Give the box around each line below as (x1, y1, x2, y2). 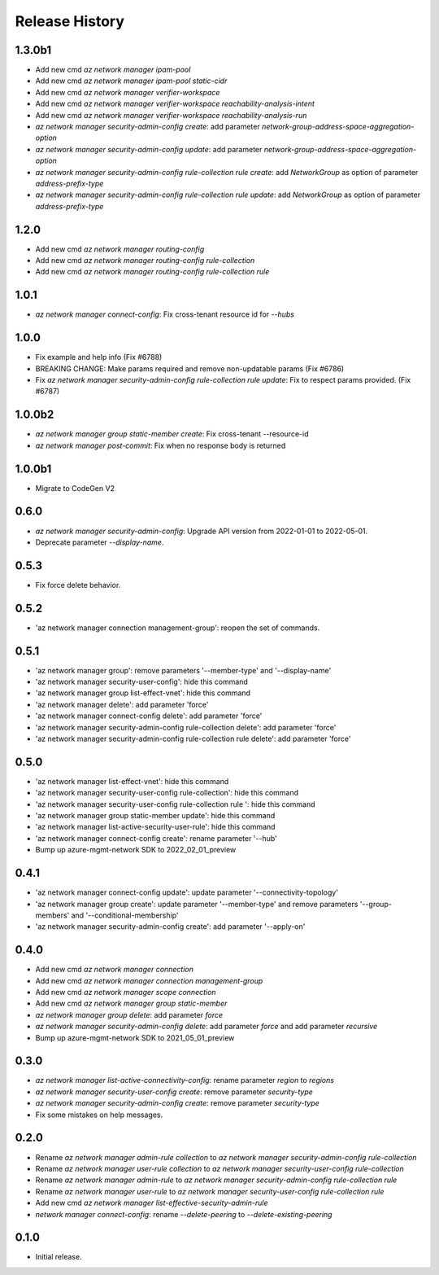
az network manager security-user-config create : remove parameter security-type (35, 1087, 313, 1097)
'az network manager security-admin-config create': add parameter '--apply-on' (35, 922, 306, 931)
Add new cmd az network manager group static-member (35, 998, 228, 1009)
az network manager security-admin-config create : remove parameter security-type (35, 1098, 320, 1108)
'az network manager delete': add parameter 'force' (35, 699, 209, 709)
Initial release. (35, 1252, 82, 1262)
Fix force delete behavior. (35, 580, 121, 589)
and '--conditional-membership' (71, 910, 179, 920)
